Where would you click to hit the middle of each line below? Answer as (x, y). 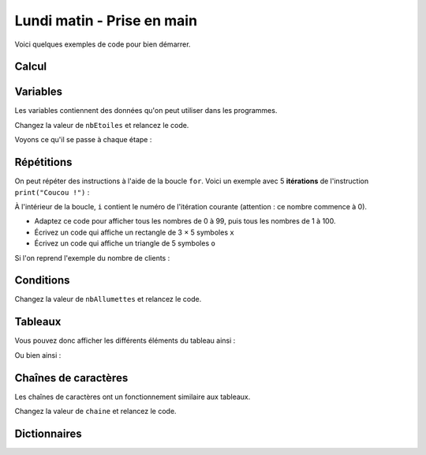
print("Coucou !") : (52, 192)
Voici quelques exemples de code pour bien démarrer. (103, 44)
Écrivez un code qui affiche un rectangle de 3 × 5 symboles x (134, 232)
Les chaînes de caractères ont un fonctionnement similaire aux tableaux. (133, 397)
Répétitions (43, 162)
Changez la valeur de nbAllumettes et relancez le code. (108, 299)
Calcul (31, 67)
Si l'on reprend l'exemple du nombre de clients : (92, 258)
